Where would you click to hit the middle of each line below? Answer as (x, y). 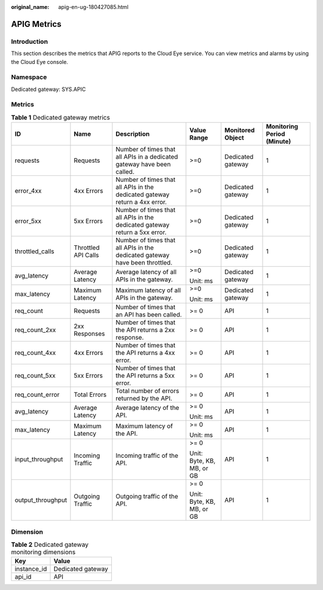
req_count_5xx (35, 376)
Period (275, 134)
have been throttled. (144, 263)
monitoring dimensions (43, 552)
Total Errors (90, 395)
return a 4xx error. (141, 202)
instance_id (31, 569)
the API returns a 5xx (145, 376)
